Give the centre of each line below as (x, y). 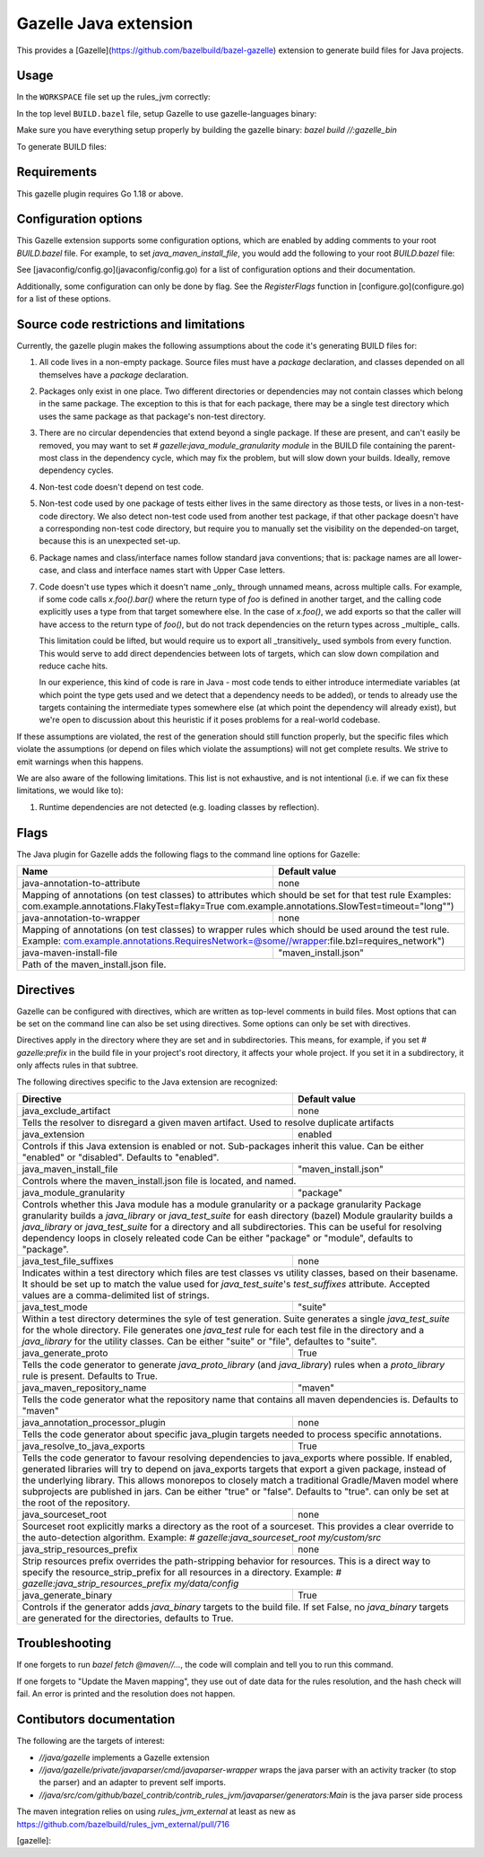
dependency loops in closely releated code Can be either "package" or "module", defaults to (218, 1238)
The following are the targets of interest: (91, 1741)
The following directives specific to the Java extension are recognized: (147, 1082)
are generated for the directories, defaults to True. (128, 1617)
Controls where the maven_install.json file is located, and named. (159, 1181)
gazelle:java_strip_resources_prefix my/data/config (130, 1583)
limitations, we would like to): (70, 790)
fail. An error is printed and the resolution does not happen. (126, 1694)
